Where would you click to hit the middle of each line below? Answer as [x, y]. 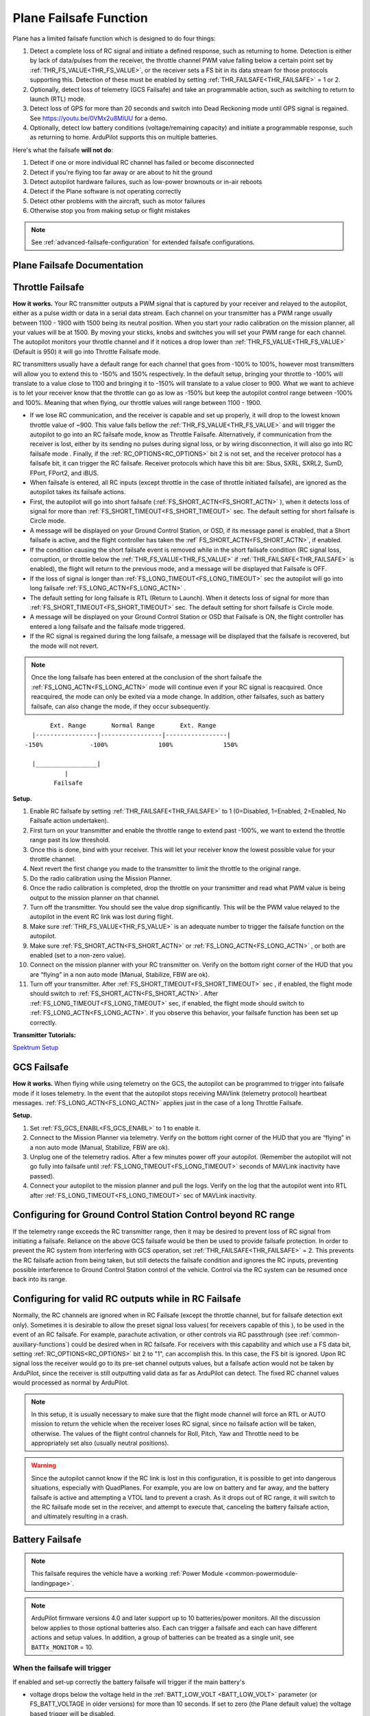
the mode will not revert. [64, 646]
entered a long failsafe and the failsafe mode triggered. [108, 626]
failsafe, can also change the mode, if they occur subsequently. [121, 706]
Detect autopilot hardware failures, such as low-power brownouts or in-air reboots [146, 182]
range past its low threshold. [70, 840]
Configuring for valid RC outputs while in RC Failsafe [127, 1299]
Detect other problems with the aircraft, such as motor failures [118, 201]
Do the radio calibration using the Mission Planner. [101, 878]
